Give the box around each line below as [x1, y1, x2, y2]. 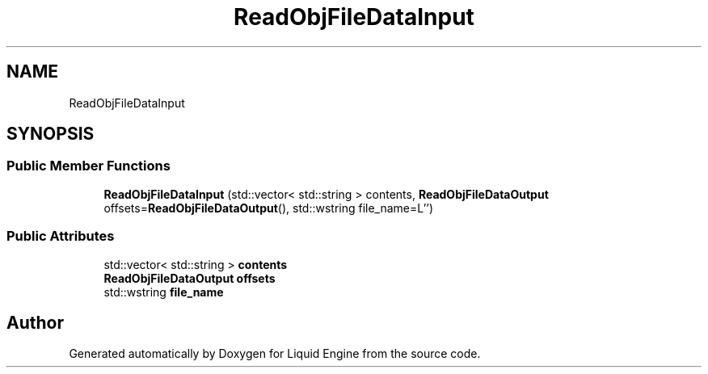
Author [6, 312, 64, 333]
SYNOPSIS [6, 124, 95, 145]
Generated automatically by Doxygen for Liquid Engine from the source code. [69, 347, 481, 361]
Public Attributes [6, 228, 115, 245]
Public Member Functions [6, 158, 171, 174]
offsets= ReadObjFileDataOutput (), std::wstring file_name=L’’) [103, 200, 434, 215]
